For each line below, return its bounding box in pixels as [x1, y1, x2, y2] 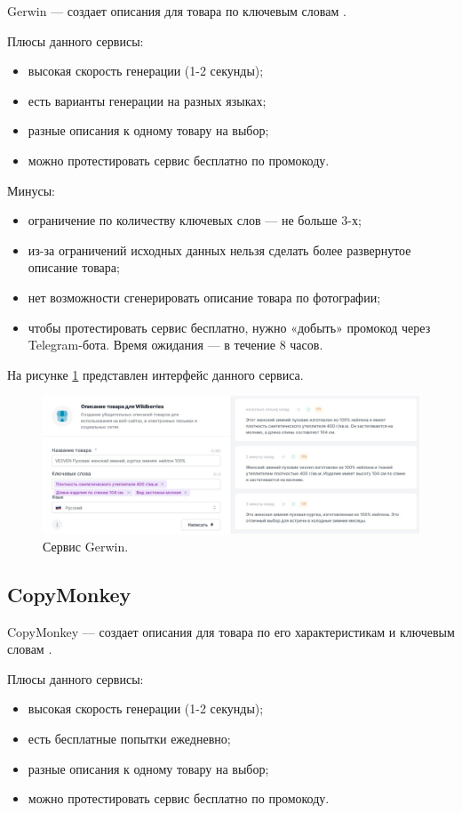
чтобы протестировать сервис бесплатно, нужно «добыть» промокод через [28, 318, 431, 336]
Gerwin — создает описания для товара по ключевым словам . [7, 2, 346, 20]
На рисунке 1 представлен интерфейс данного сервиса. [7, 365, 304, 383]
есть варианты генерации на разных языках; [28, 91, 267, 109]
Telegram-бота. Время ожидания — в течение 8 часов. [28, 335, 323, 354]
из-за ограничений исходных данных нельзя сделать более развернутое [28, 240, 411, 259]
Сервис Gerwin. [43, 536, 129, 555]
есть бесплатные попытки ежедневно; [28, 728, 231, 747]
